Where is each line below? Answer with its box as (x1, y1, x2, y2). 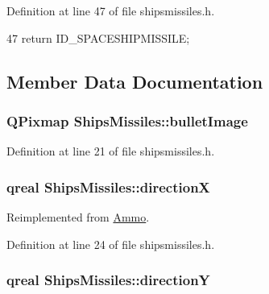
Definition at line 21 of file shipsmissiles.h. (6, 143, 215, 159)
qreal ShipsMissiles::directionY (6, 270, 210, 290)
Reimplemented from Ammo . (6, 209, 150, 225)
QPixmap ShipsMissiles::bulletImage (6, 110, 248, 130)
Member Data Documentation (6, 68, 263, 93)
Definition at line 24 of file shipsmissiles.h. (6, 235, 215, 252)
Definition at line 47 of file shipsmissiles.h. (6, 2, 215, 19)
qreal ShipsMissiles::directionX (6, 176, 210, 197)
